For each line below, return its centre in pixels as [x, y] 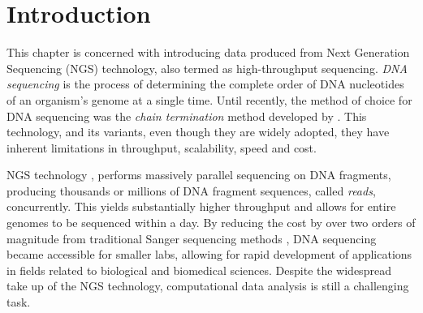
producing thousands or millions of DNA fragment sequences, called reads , [191, 190]
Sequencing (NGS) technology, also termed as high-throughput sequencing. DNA [207, 68]
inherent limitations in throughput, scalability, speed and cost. [162, 147]
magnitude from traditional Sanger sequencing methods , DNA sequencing [192, 238]
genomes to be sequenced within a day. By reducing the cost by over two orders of [211, 223]
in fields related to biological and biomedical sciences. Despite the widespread [199, 270]
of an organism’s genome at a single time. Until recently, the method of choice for [209, 99]
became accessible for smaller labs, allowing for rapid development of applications [209, 254]
